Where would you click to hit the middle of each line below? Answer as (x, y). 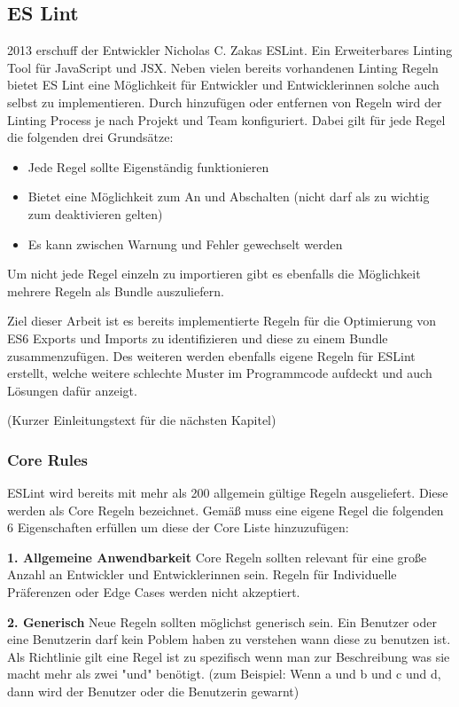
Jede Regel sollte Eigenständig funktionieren (148, 166)
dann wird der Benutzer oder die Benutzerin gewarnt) (153, 691)
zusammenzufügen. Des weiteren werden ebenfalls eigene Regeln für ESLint (211, 355)
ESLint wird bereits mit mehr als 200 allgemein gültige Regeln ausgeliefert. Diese (228, 493)
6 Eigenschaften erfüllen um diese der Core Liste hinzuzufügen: (178, 527)
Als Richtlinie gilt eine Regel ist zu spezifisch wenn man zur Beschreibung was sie (229, 656)
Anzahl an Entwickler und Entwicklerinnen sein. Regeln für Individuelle (202, 574)
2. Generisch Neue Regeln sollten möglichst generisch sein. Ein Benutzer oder (222, 621)
